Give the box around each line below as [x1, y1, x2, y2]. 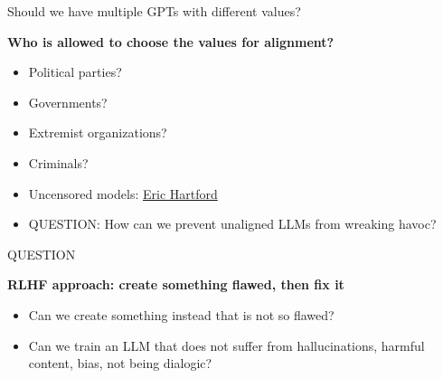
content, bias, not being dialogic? [28, 354, 212, 373]
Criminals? [28, 153, 89, 172]
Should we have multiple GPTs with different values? [7, 2, 301, 20]
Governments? [28, 92, 108, 111]
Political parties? [28, 62, 122, 81]
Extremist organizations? [28, 123, 167, 142]
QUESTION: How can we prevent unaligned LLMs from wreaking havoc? [28, 214, 437, 233]
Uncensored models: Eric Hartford [28, 184, 218, 203]
